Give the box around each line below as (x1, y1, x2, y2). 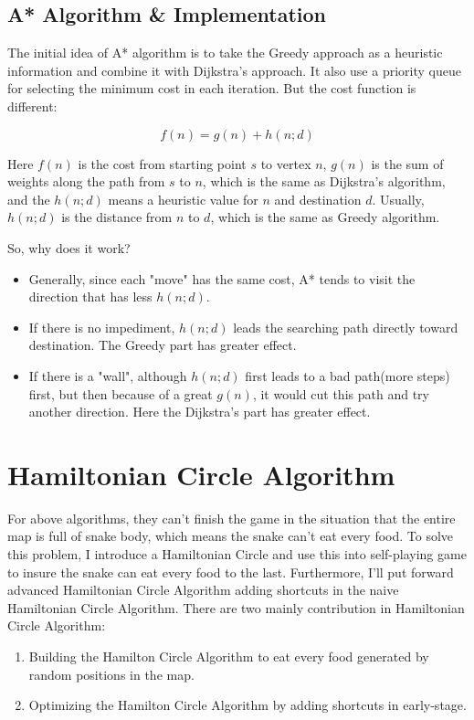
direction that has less (28, 287, 153, 306)
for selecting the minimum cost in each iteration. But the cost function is (7, 79, 416, 98)
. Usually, (372, 189, 425, 208)
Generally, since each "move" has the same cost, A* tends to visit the (28, 269, 416, 288)
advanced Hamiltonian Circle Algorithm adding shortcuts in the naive (7, 580, 399, 599)
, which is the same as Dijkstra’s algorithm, (202, 172, 446, 191)
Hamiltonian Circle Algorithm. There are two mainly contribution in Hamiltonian (7, 598, 465, 617)
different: (7, 96, 58, 115)
